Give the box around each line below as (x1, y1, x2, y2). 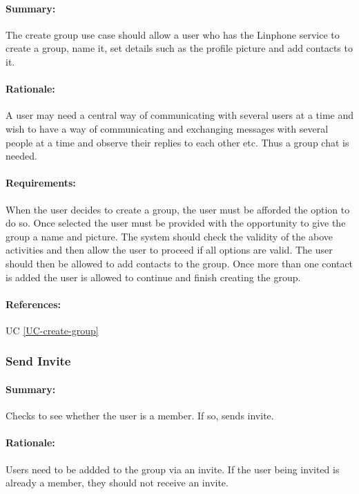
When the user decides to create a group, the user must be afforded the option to (6, 202, 350, 216)
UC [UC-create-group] (6, 323, 99, 337)
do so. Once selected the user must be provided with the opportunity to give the (6, 216, 346, 230)
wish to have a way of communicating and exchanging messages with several (6, 121, 329, 135)
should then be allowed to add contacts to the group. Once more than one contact (6, 256, 353, 270)
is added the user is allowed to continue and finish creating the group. (6, 269, 301, 284)
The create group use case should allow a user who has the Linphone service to (6, 27, 340, 41)
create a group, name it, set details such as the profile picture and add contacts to (6, 41, 353, 55)
